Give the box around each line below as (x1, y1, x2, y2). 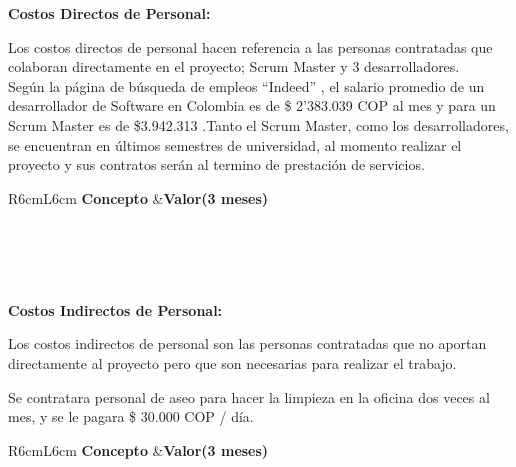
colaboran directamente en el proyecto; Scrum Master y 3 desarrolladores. (8, 56, 460, 77)
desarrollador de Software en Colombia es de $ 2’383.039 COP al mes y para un (8, 95, 496, 116)
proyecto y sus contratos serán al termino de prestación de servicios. (8, 154, 425, 175)
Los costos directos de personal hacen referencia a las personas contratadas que (8, 36, 493, 57)
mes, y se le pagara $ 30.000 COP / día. (8, 406, 254, 427)
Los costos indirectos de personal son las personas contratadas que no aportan (8, 333, 487, 354)
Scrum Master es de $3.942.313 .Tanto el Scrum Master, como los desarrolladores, (8, 114, 509, 135)
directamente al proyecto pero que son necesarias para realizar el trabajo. (8, 352, 457, 373)
